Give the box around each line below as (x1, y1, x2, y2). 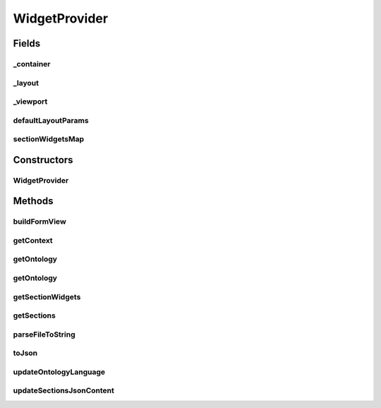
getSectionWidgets (13, 292, 81, 301)
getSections (13, 311, 56, 320)
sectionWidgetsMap (13, 134, 85, 144)
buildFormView (13, 217, 66, 227)
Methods (13, 195, 54, 208)
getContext (13, 235, 53, 245)
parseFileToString (13, 329, 75, 339)
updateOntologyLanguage (13, 367, 106, 377)
